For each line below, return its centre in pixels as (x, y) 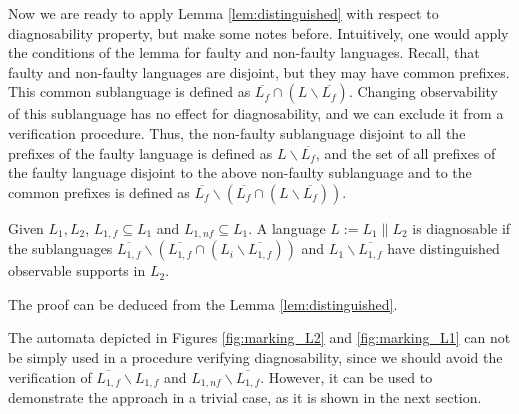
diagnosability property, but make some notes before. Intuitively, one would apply (258, 32)
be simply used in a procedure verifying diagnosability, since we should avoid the (255, 356)
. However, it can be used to (346, 376)
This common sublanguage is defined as (129, 91)
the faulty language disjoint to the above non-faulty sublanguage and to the (240, 172)
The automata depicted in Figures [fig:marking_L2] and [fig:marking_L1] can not (259, 337)
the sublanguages (60, 248)
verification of (50, 376)
